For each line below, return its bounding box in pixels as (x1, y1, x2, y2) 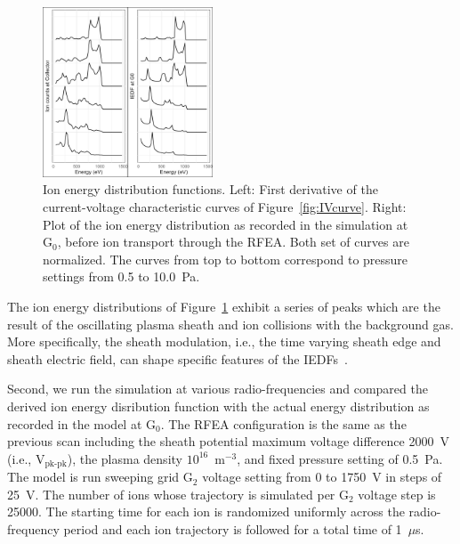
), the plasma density (67, 449, 182, 467)
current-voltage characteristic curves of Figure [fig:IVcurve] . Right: (43, 197, 407, 215)
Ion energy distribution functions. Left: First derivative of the (43, 180, 378, 199)
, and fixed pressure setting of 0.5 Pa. (237, 449, 443, 467)
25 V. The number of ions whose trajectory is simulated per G (7, 484, 349, 503)
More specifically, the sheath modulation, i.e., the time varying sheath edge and (7, 332, 441, 351)
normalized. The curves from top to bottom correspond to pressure (43, 249, 408, 268)
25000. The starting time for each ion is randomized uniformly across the (7, 502, 405, 521)
